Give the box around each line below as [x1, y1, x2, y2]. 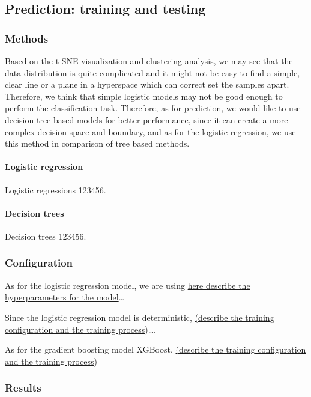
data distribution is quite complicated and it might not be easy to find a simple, [5, 66, 300, 79]
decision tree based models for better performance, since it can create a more [5, 113, 288, 126]
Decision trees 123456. [5, 229, 86, 242]
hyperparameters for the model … [5, 291, 125, 303]
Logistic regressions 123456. [5, 183, 106, 196]
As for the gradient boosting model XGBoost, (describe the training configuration [5, 343, 306, 356]
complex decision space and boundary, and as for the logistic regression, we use [5, 125, 296, 138]
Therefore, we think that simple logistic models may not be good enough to [5, 89, 283, 102]
